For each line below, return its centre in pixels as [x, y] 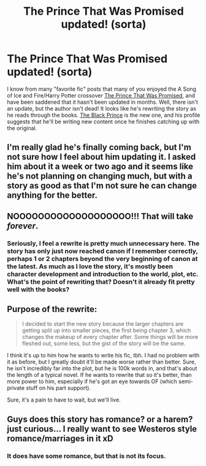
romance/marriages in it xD [60, 438]
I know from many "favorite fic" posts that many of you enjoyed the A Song [102, 89]
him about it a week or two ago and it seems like [100, 167]
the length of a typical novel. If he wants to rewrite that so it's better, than [99, 375]
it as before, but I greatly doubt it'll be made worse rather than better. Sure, [101, 362]
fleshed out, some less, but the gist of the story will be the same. [104, 344]
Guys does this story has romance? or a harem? [100, 419]
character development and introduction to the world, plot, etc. [103, 274]
